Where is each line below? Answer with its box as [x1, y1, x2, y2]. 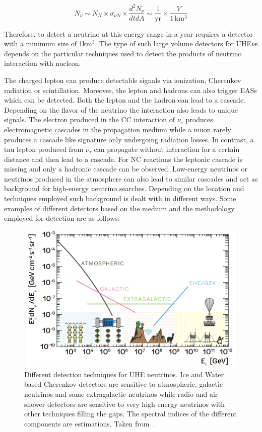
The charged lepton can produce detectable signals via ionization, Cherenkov [4, 74, 241, 85]
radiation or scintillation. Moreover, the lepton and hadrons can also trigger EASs [4, 84, 257, 95]
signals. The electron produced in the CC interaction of [4, 114, 175, 125]
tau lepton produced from [4, 144, 84, 154]
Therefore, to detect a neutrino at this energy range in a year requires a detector [4, 28, 253, 39]
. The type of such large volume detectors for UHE [95, 38, 252, 49]
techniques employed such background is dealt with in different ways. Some [4, 193, 236, 204]
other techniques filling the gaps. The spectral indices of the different [24, 408, 237, 419]
